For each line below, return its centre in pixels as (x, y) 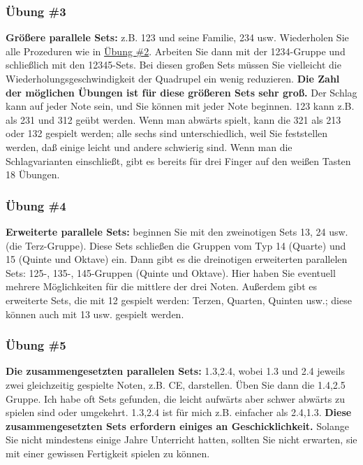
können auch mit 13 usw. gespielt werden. (95, 314)
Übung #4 (36, 205)
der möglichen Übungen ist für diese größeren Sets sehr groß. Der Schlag (181, 92)
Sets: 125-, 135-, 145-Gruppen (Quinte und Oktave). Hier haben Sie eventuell (171, 272)
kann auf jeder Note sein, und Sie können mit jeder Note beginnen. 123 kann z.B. (180, 106)
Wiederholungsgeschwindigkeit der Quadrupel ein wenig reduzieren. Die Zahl (173, 78)
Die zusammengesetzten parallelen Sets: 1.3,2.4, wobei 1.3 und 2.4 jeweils (176, 371)
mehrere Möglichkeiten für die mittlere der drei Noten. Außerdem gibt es (161, 286)
